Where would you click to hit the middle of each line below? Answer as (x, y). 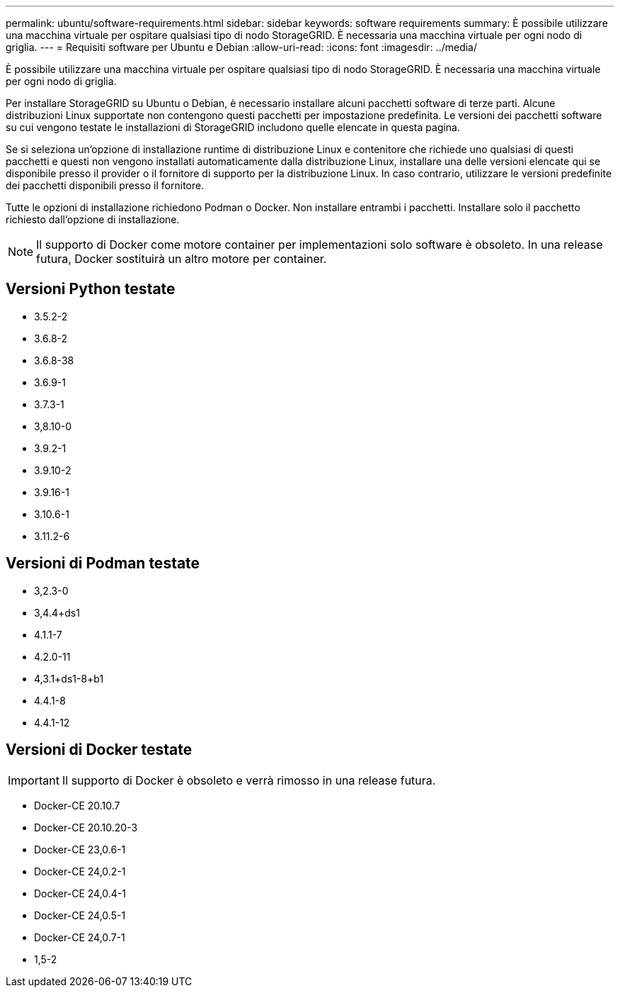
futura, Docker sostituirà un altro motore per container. (182, 259)
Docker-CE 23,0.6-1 (80, 849)
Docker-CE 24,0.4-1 (80, 893)
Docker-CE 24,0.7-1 (80, 937)
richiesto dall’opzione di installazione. (93, 219)
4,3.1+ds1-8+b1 (69, 678)
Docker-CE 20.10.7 (77, 805)
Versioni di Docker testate (99, 750)
